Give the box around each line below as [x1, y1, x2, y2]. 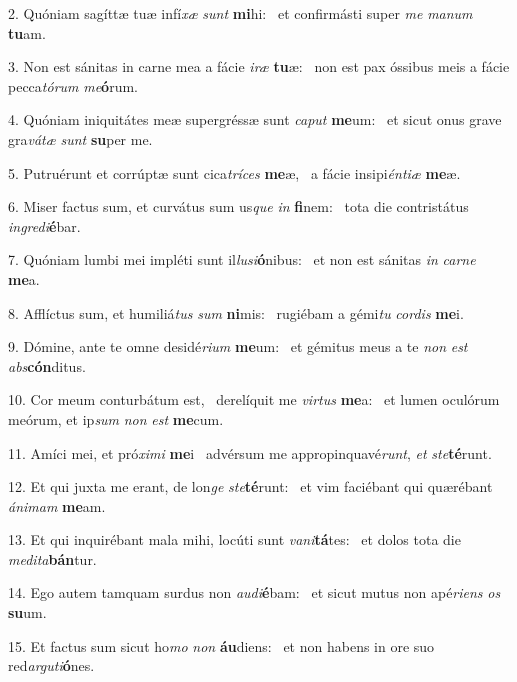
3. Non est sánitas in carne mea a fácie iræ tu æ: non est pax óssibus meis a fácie [8, 56, 510, 77]
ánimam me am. [8, 495, 106, 516]
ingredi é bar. [8, 215, 81, 236]
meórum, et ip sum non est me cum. [8, 408, 224, 429]
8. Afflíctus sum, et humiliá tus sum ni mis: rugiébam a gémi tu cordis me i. [8, 302, 464, 323]
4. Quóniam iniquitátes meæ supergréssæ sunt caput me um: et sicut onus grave [8, 109, 502, 130]
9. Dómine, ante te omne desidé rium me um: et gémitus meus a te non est [8, 336, 468, 357]
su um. [8, 602, 47, 623]
